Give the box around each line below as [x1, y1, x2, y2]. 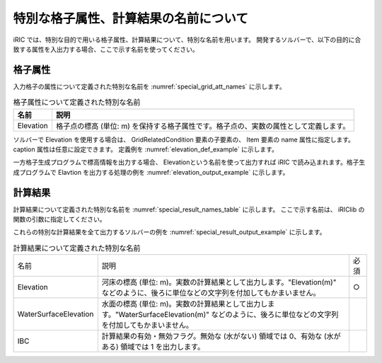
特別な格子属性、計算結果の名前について [13, 11, 249, 26]
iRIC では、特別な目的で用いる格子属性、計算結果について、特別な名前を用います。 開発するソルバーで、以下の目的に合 [13, 35, 361, 44]
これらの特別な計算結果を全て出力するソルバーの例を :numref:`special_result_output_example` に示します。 [13, 228, 326, 236]
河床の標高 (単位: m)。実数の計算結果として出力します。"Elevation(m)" [101, 277, 337, 287]
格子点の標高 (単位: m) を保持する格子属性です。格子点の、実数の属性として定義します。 [55, 121, 350, 131]
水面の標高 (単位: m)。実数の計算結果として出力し [101, 299, 268, 309]
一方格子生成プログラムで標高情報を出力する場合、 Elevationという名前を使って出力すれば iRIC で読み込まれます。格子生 [13, 158, 366, 166]
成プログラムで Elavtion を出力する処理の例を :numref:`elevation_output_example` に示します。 [13, 168, 289, 176]
